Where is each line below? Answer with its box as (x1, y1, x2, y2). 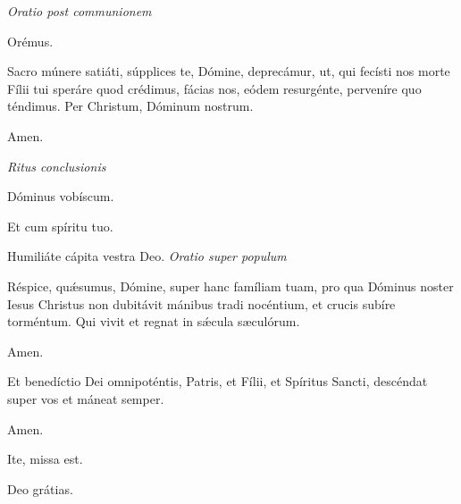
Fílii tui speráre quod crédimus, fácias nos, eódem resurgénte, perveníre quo (7, 79, 422, 97)
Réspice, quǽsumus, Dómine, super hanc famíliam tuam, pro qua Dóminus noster (7, 276, 454, 295)
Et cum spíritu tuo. (7, 216, 113, 235)
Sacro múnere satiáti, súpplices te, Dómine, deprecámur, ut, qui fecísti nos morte (7, 62, 450, 80)
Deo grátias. (7, 479, 73, 498)
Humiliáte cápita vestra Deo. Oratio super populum (7, 247, 287, 265)
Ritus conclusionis (7, 156, 106, 175)
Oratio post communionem (7, 2, 152, 20)
